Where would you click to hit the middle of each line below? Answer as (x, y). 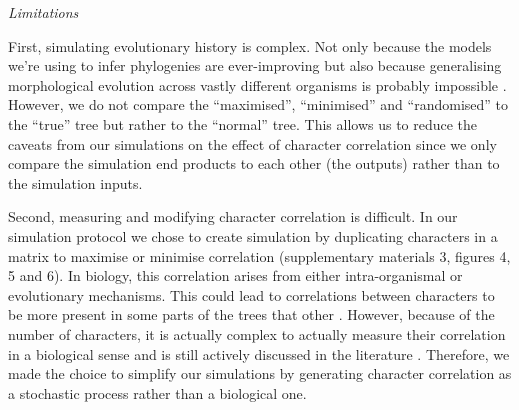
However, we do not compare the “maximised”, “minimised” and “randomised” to (258, 104)
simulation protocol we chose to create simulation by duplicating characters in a (253, 235)
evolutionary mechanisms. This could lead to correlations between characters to (251, 294)
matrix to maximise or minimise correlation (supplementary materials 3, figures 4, (259, 255)
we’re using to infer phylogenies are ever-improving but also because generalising (255, 65)
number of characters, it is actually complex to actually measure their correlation (257, 333)
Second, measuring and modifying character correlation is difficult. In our (233, 216)
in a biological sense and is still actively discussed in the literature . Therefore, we (259, 353)
